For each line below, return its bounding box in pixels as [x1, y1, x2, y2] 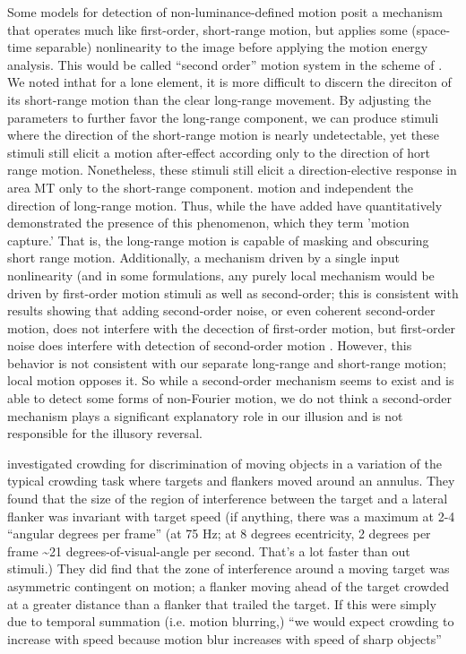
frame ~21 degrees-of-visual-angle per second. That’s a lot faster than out [7, 541, 410, 560]
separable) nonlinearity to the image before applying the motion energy [35, 38, 428, 56]
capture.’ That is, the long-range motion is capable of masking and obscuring [7, 230, 429, 249]
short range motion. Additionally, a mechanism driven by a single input [7, 248, 400, 267]
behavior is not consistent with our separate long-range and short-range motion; [7, 353, 446, 372]
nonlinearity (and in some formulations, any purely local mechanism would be [7, 265, 435, 284]
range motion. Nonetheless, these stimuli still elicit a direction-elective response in [7, 160, 457, 179]
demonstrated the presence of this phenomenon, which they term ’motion [7, 213, 410, 232]
